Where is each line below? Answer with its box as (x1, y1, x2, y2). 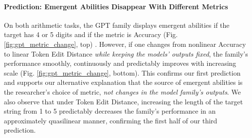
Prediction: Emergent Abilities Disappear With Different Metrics (4, 1, 228, 11)
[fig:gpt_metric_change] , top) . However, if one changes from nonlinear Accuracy (4, 39, 246, 49)
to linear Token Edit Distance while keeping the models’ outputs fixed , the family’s (4, 48, 248, 59)
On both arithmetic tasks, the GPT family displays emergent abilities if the (4, 20, 230, 30)
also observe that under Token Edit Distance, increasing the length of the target (4, 96, 243, 106)
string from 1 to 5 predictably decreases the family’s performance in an (4, 106, 216, 116)
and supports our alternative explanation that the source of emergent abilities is (4, 77, 243, 87)
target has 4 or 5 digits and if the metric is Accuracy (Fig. (4, 29, 178, 39)
